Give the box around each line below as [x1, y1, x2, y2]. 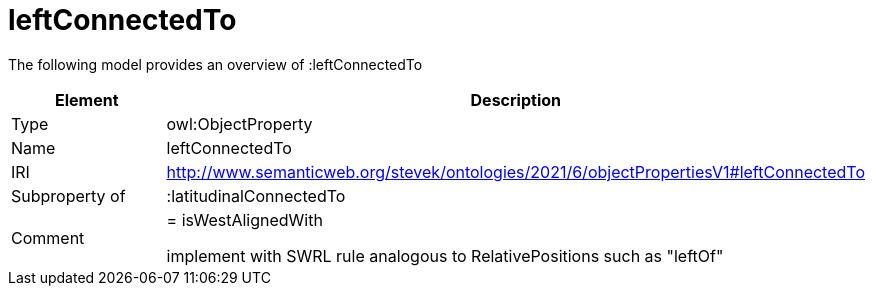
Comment [11, 227, 85, 248]
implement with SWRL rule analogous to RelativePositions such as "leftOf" [166, 245, 724, 266]
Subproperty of [11, 185, 126, 206]
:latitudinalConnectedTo [166, 185, 346, 206]
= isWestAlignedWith [166, 209, 323, 230]
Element [55, 89, 119, 110]
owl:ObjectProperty [166, 113, 313, 134]
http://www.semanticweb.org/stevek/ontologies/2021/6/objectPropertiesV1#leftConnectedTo [166, 161, 865, 182]
